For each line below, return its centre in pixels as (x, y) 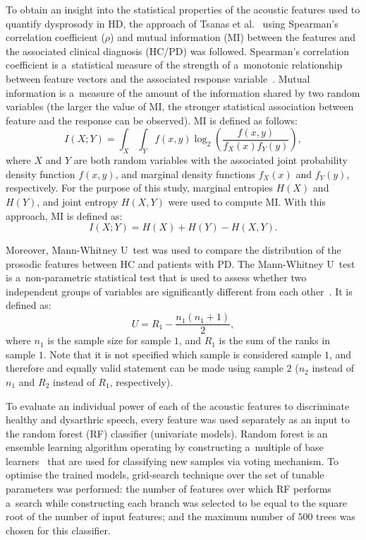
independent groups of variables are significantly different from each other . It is (179, 291)
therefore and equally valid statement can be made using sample (145, 368)
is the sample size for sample (109, 340)
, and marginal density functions (185, 174)
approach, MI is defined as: (64, 215)
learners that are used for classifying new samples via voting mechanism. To (172, 460)
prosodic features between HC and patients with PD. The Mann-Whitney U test (181, 263)
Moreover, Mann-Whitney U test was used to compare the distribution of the (173, 250)
